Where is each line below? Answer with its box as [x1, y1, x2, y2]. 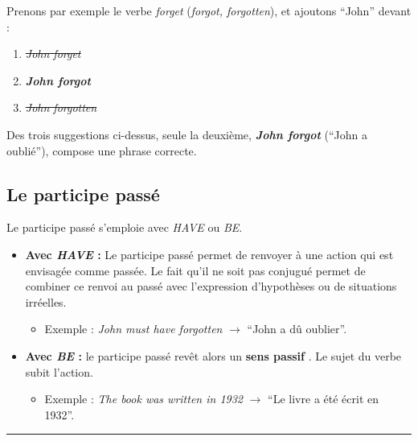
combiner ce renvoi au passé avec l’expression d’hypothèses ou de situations [25, 278, 397, 295]
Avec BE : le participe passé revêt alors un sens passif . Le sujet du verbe [25, 347, 402, 364]
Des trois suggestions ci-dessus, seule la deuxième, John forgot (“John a [6, 126, 367, 142]
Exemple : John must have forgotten [44, 320, 223, 337]
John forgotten [25, 99, 97, 116]
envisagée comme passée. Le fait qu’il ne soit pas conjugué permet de [25, 262, 366, 278]
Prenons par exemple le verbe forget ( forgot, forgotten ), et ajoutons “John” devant [6, 2, 412, 19]
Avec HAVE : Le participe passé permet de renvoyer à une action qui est [25, 245, 394, 262]
